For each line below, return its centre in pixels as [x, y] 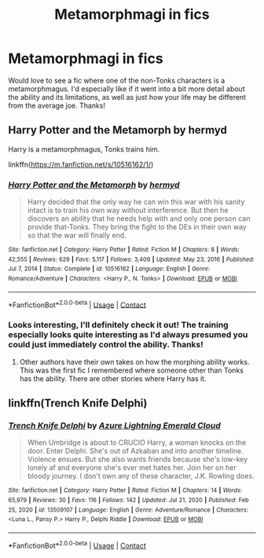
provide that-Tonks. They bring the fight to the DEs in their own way [137, 227]
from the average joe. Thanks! [57, 105]
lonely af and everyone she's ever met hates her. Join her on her [132, 468]
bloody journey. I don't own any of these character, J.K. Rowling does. [141, 476]
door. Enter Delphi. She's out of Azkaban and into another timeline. [135, 451]
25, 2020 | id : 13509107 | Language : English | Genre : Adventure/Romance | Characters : [128, 510]
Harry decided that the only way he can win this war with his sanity [136, 202]
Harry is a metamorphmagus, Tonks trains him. [84, 149]
